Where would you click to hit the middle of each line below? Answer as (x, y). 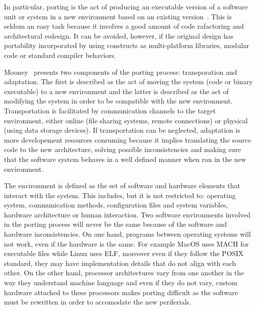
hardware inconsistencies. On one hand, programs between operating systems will (128, 234)
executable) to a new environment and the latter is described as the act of (116, 91)
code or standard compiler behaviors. (60, 55)
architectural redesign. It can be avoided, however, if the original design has (119, 35)
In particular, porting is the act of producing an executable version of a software (126, 6)
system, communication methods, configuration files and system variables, (116, 205)
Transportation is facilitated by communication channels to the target (110, 110)
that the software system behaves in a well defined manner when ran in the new (125, 159)
